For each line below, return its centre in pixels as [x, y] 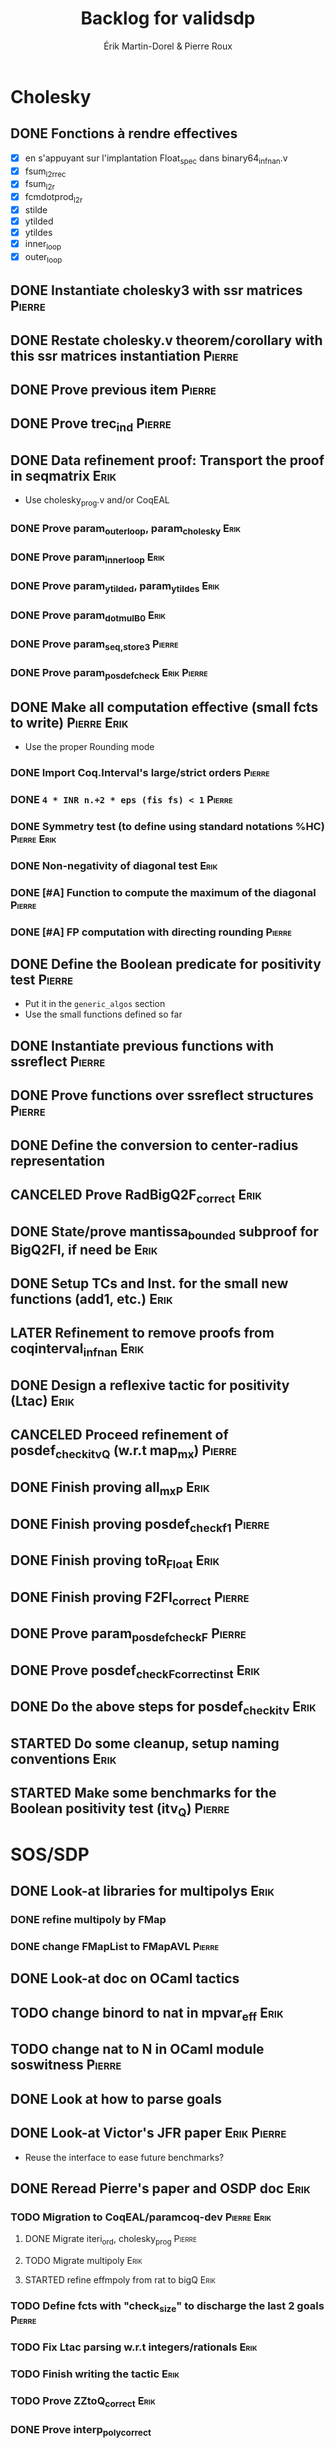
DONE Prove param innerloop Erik [87, 558]
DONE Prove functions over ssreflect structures [162, 1095]
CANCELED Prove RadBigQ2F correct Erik [136, 1196]
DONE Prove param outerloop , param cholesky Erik [126, 529]
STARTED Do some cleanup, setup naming [145, 1743]
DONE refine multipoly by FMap [88, 1920]
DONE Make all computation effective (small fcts [164, 707]
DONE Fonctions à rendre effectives [124, 133]
